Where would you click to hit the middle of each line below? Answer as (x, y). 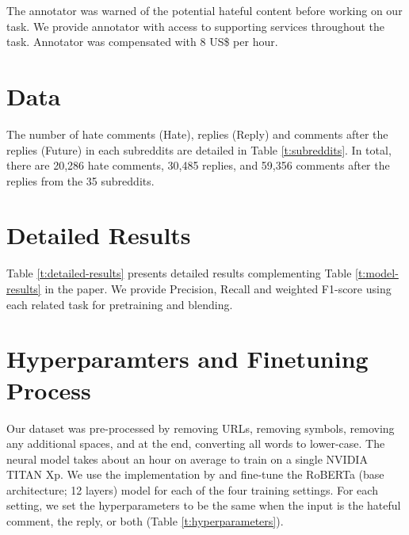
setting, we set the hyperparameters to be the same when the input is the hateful (204, 505)
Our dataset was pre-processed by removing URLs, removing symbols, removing (201, 428)
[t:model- (377, 273)
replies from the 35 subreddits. (80, 180)
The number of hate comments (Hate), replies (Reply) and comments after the (197, 134)
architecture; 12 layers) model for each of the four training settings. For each (192, 489)
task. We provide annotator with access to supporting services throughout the (196, 26)
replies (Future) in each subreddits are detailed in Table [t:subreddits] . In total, (199, 149)
